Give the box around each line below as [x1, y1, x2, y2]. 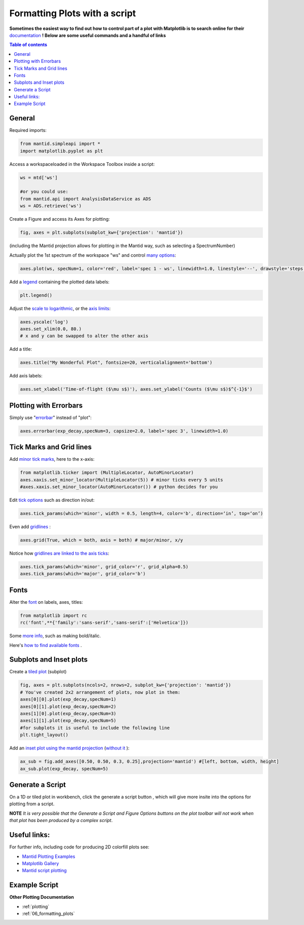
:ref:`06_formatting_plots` [22, 910, 75, 916]
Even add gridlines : [9, 523, 51, 530]
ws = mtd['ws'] [20, 175, 58, 180]
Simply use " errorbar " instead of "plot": [9, 414, 92, 421]
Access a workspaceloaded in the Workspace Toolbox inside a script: [9, 161, 155, 167]
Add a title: [9, 346, 32, 352]
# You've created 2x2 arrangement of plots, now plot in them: [20, 689, 181, 695]
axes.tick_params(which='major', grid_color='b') [20, 571, 146, 577]
